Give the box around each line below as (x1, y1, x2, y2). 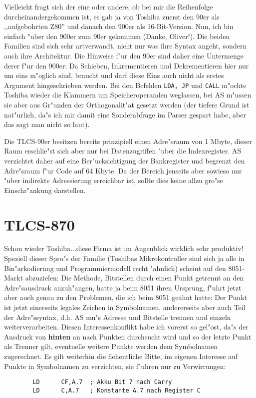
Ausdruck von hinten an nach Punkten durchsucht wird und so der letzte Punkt (4, 331, 252, 341)
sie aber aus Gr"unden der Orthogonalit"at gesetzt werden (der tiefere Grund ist (4, 99, 250, 109)
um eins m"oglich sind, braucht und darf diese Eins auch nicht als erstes (4, 70, 224, 80)
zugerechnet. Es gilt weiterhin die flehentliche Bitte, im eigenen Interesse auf (4, 351, 238, 361)
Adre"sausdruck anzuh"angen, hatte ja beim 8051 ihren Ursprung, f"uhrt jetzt (4, 282, 242, 292)
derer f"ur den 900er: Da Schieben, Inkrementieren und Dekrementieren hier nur (4, 60, 249, 70)
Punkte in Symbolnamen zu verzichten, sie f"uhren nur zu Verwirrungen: (4, 360, 226, 371)
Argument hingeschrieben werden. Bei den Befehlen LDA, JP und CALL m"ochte (4, 79, 247, 90)
